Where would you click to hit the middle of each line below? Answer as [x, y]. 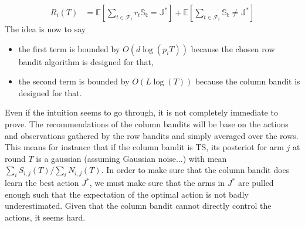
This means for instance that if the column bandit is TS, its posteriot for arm [144, 147]
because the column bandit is [248, 81]
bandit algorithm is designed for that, [86, 61]
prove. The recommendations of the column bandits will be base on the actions [147, 124]
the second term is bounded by [74, 81]
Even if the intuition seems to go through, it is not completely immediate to [141, 112]
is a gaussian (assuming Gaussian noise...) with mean [131, 158]
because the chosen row [233, 48]
